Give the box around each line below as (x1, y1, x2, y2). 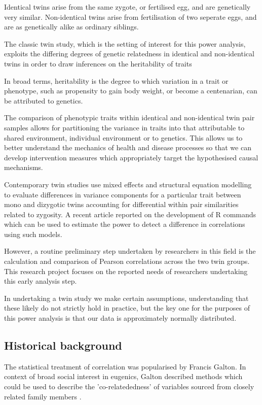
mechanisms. (4, 162, 43, 173)
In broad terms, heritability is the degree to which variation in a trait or (4, 75, 229, 86)
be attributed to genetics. (4, 95, 83, 106)
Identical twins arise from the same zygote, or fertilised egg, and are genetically (4, 2, 251, 12)
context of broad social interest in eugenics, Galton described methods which (4, 371, 243, 382)
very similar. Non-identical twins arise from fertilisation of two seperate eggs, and (4, 11, 257, 22)
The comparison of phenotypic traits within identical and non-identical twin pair (4, 112, 255, 123)
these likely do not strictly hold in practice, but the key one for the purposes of (4, 302, 250, 313)
